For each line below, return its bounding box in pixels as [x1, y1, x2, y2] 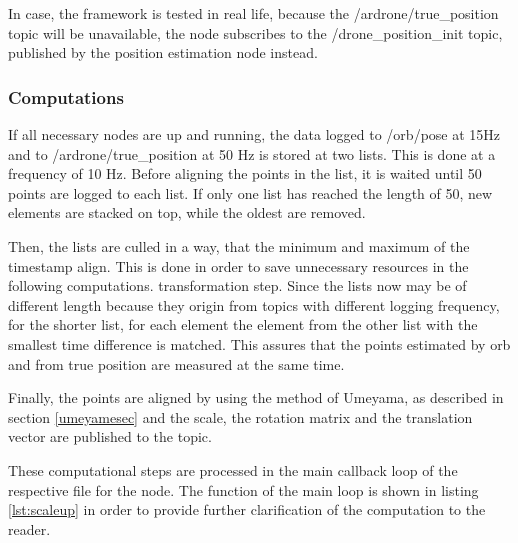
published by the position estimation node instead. [8, 42, 318, 63]
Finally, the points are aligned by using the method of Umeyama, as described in [8, 387, 504, 408]
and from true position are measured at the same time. [8, 353, 345, 374]
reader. [8, 518, 51, 539]
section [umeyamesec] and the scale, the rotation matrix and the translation [8, 406, 473, 427]
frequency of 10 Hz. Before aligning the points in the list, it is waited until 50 [8, 163, 482, 184]
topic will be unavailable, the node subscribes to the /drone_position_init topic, [8, 22, 503, 43]
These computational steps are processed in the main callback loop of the [8, 459, 458, 480]
